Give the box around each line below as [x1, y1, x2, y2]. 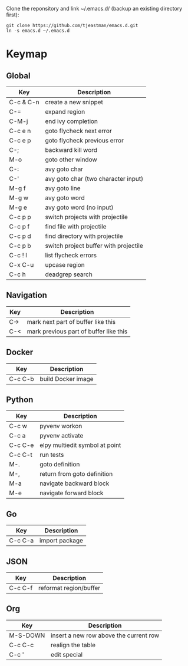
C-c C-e [9, 441, 34, 449]
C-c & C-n [9, 98, 39, 106]
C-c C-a [9, 536, 34, 545]
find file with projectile [45, 223, 107, 230]
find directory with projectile [45, 232, 123, 240]
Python [6, 395, 34, 405]
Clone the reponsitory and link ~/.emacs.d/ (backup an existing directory [6, 5, 183, 12]
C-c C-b [9, 375, 34, 383]
